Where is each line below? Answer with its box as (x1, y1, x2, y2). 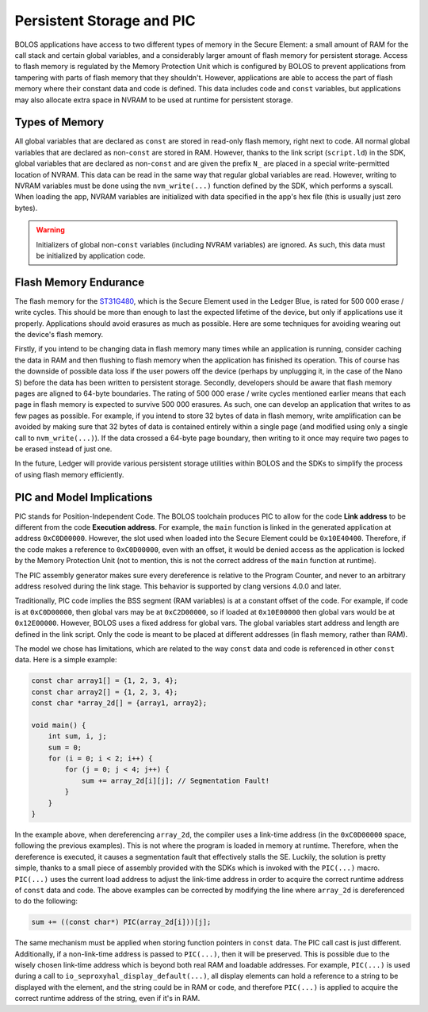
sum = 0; (48, 742, 82, 752)
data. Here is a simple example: (14, 655, 118, 665)
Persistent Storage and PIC (14, 12, 196, 29)
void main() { (31, 720, 86, 730)
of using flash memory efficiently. (14, 470, 124, 479)
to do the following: (14, 896, 78, 906)
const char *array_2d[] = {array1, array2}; (31, 699, 208, 707)
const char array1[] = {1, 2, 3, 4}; (31, 677, 178, 685)
